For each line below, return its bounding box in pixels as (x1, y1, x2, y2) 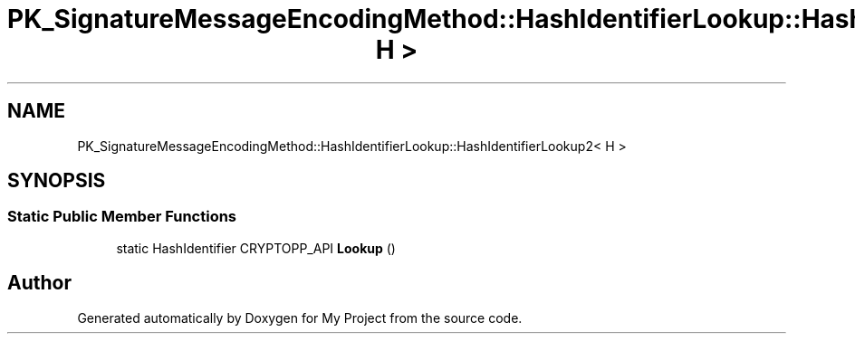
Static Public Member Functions (7, 207, 237, 226)
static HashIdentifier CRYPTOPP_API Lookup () (116, 240, 396, 256)
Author (7, 271, 72, 295)
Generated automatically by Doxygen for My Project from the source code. (77, 309, 523, 326)
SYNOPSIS (7, 169, 106, 193)
